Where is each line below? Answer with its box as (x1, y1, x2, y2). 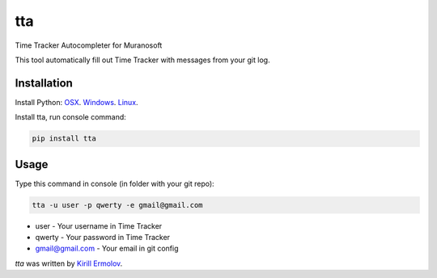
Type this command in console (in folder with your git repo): (15, 179, 214, 188)
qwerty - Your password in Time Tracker (35, 233, 170, 242)
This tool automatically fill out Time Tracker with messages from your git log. (15, 55, 270, 65)
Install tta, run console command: (15, 112, 127, 122)
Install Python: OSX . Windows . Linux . (15, 97, 138, 107)
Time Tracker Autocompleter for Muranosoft (15, 40, 163, 50)
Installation (15, 76, 73, 90)
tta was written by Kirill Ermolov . (15, 259, 123, 268)
